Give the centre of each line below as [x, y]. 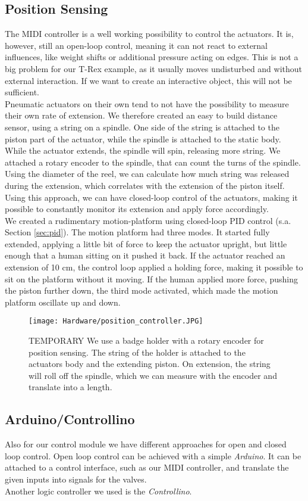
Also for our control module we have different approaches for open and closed [146, 444]
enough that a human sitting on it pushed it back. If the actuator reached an [145, 255]
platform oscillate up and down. [63, 302]
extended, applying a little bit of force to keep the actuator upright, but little [146, 243]
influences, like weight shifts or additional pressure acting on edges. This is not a [152, 57]
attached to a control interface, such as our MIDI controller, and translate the [147, 467]
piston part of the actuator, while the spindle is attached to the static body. [143, 139]
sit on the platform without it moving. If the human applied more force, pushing [152, 278]
